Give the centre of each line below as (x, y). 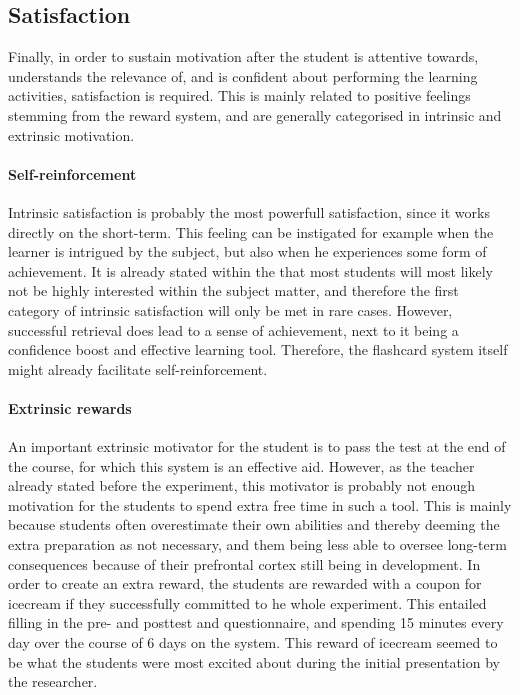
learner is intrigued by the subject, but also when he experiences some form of (247, 251)
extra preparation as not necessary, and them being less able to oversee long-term (257, 544)
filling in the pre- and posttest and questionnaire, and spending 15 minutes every (256, 622)
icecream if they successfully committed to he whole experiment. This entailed (247, 602)
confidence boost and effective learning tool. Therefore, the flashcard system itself (258, 349)
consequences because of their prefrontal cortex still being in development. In (244, 563)
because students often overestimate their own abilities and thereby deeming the (254, 524)
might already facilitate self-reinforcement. (138, 368)
